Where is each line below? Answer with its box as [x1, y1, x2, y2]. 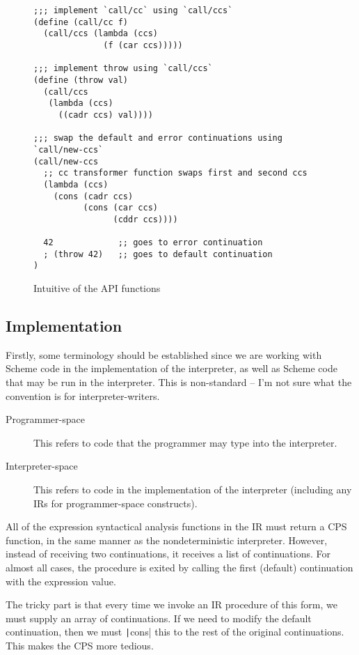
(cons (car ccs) [83, 203, 158, 213]
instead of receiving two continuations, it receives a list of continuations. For [6, 546, 330, 561]
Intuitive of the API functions [33, 281, 161, 295]
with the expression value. [6, 573, 116, 588]
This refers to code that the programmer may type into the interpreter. [33, 435, 337, 449]
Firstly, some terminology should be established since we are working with [6, 347, 322, 362]
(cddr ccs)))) [113, 214, 178, 224]
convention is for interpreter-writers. [6, 388, 160, 403]
